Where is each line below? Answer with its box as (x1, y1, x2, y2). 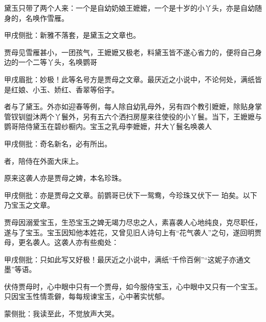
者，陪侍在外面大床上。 (4, 155, 83, 166)
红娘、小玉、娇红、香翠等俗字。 (11, 84, 119, 94)
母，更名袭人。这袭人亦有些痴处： (4, 237, 119, 247)
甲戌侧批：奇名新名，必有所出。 (4, 138, 112, 148)
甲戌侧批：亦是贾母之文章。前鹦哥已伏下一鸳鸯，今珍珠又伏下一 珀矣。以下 (4, 189, 257, 200)
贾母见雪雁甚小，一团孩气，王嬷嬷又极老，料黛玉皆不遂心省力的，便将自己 (4, 46, 255, 57)
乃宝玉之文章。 (4, 200, 54, 210)
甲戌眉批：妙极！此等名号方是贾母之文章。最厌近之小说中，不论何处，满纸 (4, 73, 255, 84)
